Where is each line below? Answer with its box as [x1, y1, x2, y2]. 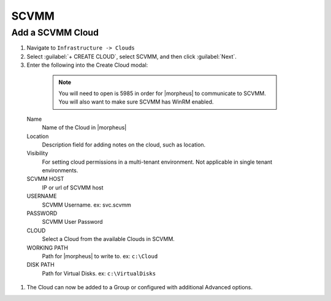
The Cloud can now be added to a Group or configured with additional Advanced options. [26, 284, 253, 291]
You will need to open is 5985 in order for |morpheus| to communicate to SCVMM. [58, 90, 267, 97]
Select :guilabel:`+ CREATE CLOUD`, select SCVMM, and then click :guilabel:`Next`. [26, 53, 237, 60]
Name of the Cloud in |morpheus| [42, 124, 127, 131]
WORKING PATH [26, 244, 69, 251]
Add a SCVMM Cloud [11, 27, 99, 38]
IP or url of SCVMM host [42, 184, 104, 191]
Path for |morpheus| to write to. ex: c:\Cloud [42, 252, 158, 260]
